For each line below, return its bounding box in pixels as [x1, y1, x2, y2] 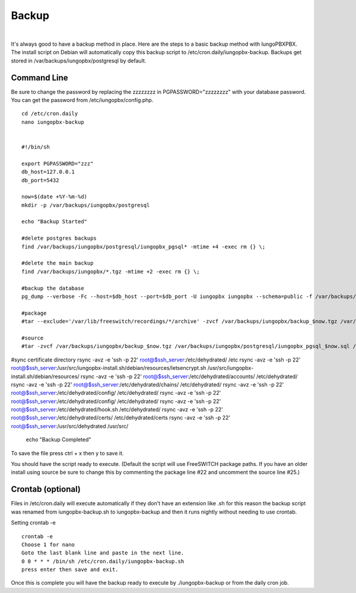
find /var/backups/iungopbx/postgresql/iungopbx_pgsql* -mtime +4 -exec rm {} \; [21, 243, 266, 250]
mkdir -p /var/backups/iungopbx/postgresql [21, 202, 150, 208]
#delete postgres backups [21, 235, 97, 242]
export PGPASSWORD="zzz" [21, 160, 94, 167]
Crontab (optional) [11, 484, 81, 494]
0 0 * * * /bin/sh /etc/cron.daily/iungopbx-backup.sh [21, 558, 185, 565]
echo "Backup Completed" [26, 436, 91, 443]
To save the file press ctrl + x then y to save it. [11, 449, 124, 456]
